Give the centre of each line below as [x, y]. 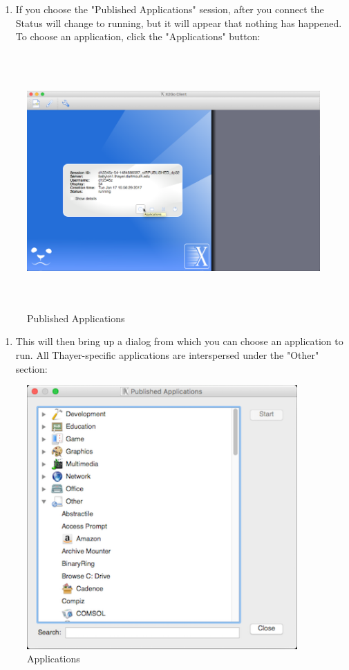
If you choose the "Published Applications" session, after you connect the [170, 9]
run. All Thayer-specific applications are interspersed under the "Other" [167, 354]
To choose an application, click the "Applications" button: [138, 36]
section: [31, 368]
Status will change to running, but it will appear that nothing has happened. [179, 23]
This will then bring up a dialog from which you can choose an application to [179, 341]
